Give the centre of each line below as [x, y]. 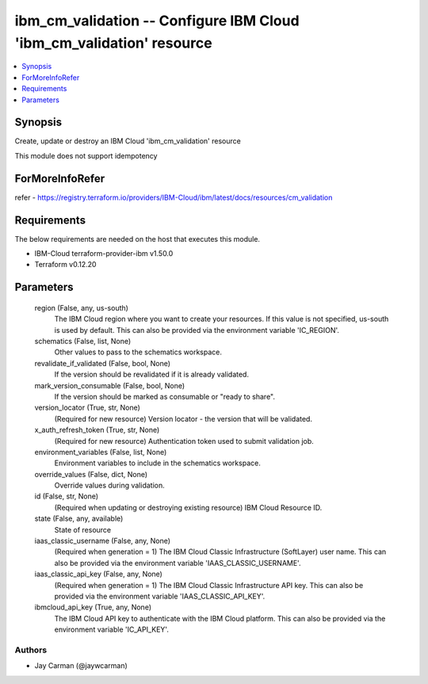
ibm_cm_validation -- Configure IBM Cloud [157, 21]
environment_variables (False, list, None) [101, 452]
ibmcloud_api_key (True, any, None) [93, 607]
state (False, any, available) [79, 518]
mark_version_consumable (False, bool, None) [110, 385]
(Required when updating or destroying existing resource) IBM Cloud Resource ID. [188, 507]
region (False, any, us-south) [81, 308]
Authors [31, 650]
